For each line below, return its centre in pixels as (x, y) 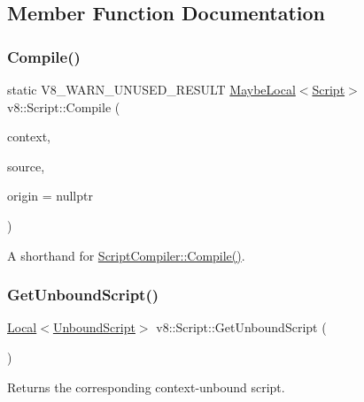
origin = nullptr (50, 196)
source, (26, 166)
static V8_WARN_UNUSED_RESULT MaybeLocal (151, 89)
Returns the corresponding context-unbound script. (146, 387)
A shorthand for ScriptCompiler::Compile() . (126, 255)
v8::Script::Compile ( (64, 106)
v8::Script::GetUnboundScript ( (241, 327)
